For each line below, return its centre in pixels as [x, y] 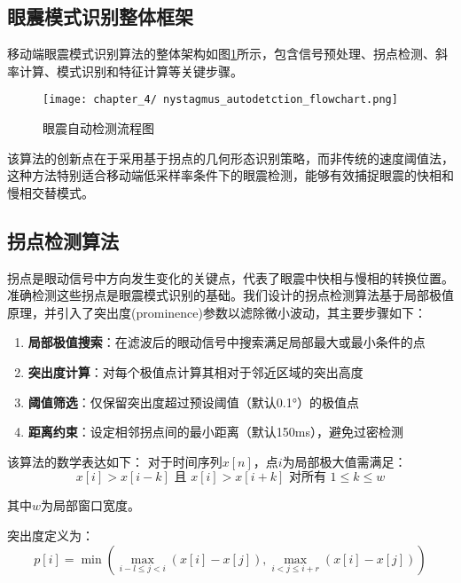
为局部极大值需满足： [344, 461]
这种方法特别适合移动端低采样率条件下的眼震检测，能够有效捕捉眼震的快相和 [230, 175]
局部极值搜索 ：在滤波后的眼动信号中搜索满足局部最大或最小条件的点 [227, 342]
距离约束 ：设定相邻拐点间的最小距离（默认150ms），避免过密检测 [215, 432]
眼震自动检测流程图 [98, 128]
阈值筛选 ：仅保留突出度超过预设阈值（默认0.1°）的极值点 [193, 402]
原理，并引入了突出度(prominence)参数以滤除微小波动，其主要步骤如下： [217, 312]
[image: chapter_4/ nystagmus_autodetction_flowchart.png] [220, 100]
